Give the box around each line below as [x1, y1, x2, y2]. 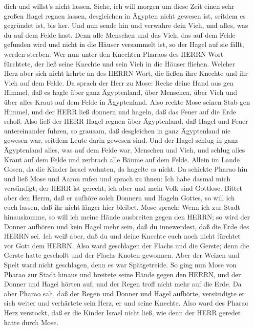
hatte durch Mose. [4, 317, 59, 327]
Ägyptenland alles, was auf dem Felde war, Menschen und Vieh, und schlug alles [4, 144, 245, 154]
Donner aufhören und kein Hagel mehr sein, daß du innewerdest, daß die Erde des [4, 221, 249, 231]
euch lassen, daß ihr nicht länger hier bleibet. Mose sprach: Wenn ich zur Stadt [4, 202, 240, 212]
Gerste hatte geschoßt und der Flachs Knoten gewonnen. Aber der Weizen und [4, 250, 240, 260]
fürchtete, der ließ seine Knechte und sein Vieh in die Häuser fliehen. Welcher [4, 58, 235, 68]
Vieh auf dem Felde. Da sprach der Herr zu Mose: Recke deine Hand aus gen [4, 77, 233, 88]
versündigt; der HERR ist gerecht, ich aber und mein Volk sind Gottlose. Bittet [4, 183, 242, 193]
